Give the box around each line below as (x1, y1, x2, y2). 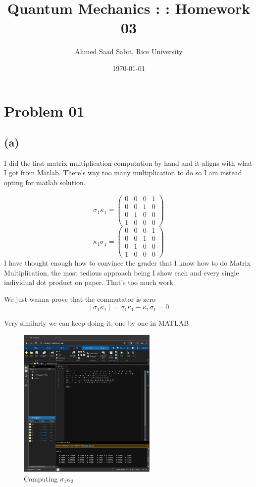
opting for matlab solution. (4, 177, 86, 188)
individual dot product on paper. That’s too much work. (4, 277, 175, 287)
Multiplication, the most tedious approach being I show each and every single (4, 267, 239, 278)
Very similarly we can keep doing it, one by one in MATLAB (4, 318, 189, 328)
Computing (24, 473, 58, 484)
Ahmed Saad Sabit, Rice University (75, 46, 183, 57)
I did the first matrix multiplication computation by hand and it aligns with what (4, 157, 253, 168)
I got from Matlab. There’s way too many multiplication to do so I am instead (4, 167, 242, 178)
